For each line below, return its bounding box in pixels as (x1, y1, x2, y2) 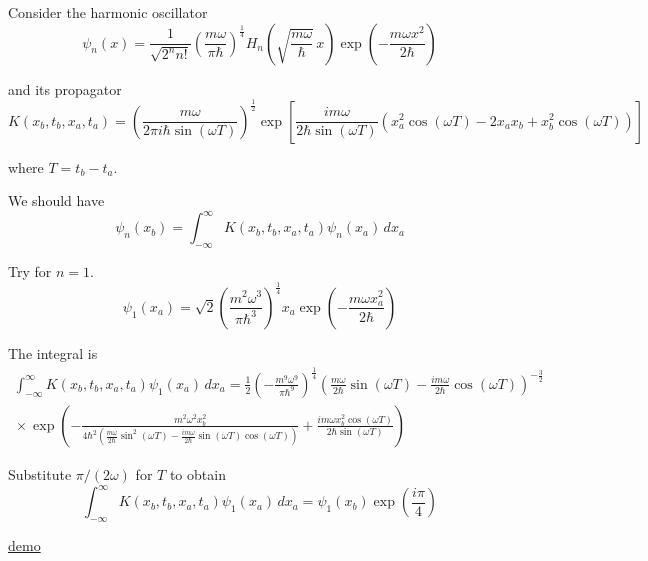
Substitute (8, 464, 72, 484)
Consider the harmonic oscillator (8, 2, 208, 22)
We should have (8, 190, 105, 211)
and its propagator (8, 78, 122, 99)
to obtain (169, 464, 226, 484)
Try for (8, 261, 52, 282)
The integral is (8, 342, 98, 363)
